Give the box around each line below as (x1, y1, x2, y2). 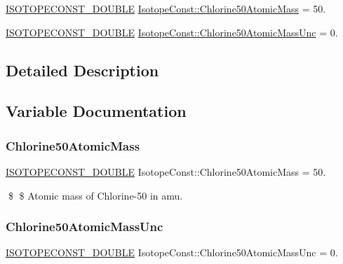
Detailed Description (6, 59, 159, 81)
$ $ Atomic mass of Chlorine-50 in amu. (8, 188, 183, 202)
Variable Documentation (6, 100, 187, 122)
